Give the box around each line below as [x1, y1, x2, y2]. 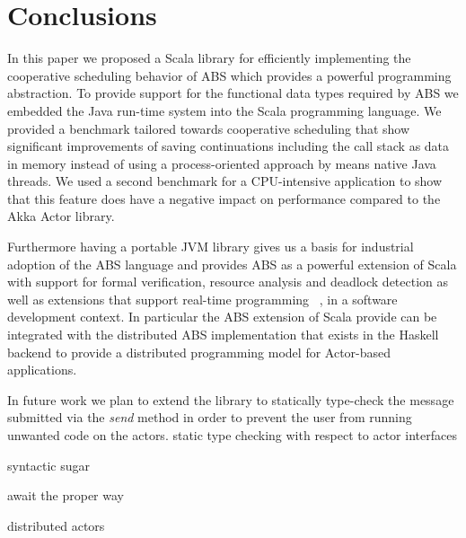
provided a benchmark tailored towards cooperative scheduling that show [7, 119, 410, 137]
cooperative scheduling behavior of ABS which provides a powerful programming [7, 66, 452, 84]
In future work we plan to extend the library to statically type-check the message [7, 390, 454, 409]
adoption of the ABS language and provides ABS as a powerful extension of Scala [7, 254, 457, 273]
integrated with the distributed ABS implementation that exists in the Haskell [7, 325, 439, 344]
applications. [7, 360, 77, 379]
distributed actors [7, 516, 105, 534]
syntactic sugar [7, 455, 90, 474]
